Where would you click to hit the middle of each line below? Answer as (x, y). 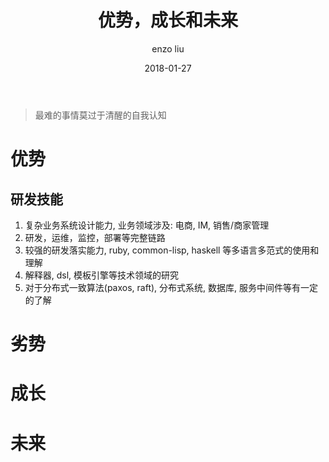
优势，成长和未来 (167, 20)
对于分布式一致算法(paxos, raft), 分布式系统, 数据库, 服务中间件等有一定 (171, 287)
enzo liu (168, 48)
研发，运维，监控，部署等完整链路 (95, 237)
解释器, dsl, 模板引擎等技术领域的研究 (102, 275)
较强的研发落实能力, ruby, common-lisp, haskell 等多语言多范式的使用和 (172, 250)
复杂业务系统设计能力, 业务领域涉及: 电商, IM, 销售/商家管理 (147, 225)
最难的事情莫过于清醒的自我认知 (100, 115)
